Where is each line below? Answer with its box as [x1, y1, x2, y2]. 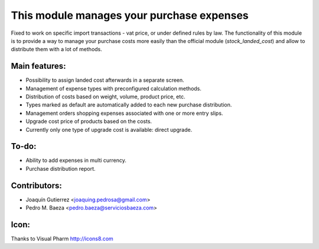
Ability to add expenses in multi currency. [25, 157, 127, 164]
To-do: [11, 141, 37, 151]
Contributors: [11, 180, 62, 191]
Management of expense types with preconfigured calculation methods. [25, 85, 202, 92]
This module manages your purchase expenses [11, 9, 249, 22]
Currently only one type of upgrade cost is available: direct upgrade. [25, 126, 193, 133]
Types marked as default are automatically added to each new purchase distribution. [25, 101, 232, 108]
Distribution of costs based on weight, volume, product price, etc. [25, 93, 185, 100]
